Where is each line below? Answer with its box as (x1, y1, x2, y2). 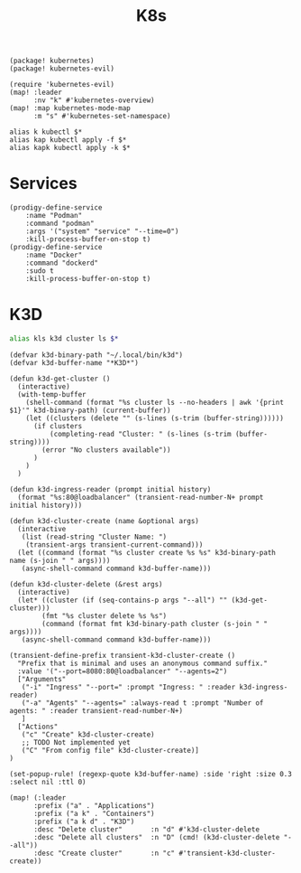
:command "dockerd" (25, 258, 99, 268)
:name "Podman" (25, 211, 83, 221)
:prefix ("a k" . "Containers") (32, 809, 155, 818)
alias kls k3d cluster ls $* (9, 334, 119, 343)
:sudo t (25, 267, 54, 276)
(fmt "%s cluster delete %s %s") (41, 611, 168, 620)
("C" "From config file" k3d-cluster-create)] (21, 746, 200, 755)
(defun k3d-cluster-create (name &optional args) (9, 516, 200, 525)
